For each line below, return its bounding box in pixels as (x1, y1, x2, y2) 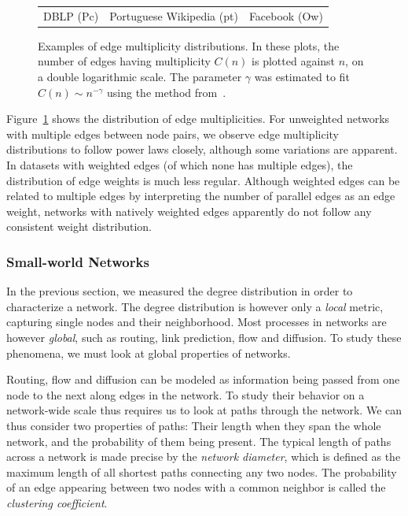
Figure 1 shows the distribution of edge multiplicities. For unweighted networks (6, 110, 390, 127)
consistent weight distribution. (6, 218, 153, 235)
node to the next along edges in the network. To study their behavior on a (6, 386, 365, 403)
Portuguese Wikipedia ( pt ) (109, 7, 238, 24)
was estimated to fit (254, 69, 350, 85)
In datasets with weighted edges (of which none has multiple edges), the (6, 157, 353, 173)
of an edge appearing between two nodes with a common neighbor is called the (6, 479, 386, 496)
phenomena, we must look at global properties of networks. (6, 344, 291, 361)
